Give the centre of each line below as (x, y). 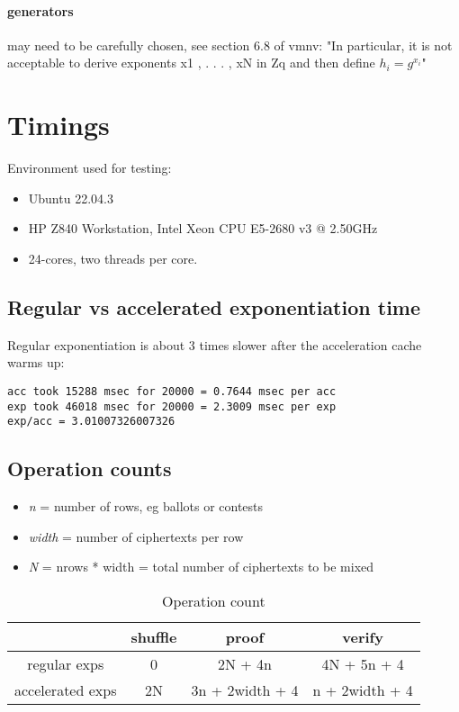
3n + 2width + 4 (245, 689)
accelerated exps (66, 689)
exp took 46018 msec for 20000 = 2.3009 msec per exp (172, 406)
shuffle (154, 636)
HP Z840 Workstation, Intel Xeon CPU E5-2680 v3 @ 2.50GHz (203, 228)
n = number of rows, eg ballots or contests (146, 506)
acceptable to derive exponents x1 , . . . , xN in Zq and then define (191, 63)
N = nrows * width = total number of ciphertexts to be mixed (201, 567)
